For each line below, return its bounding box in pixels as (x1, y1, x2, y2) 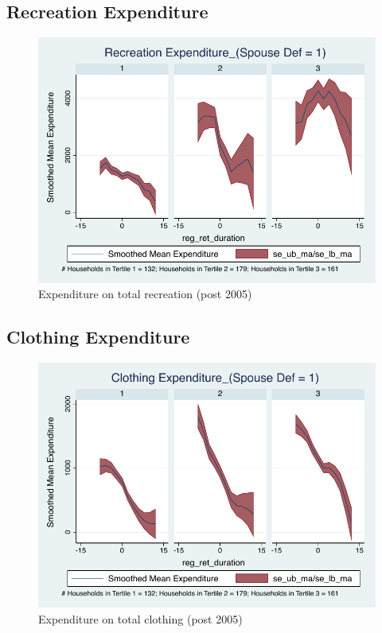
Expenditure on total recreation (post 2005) (38, 285, 252, 302)
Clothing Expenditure (6, 324, 190, 349)
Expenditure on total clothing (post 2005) (38, 610, 243, 627)
